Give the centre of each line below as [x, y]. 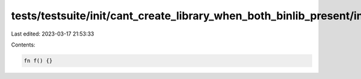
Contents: [23, 45]
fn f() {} [38, 61]
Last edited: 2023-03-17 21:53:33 [53, 34]
